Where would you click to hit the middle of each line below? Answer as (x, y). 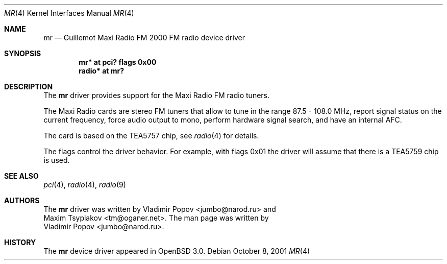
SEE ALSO (21, 176)
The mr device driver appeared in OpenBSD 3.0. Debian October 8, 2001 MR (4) (177, 251)
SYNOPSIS (23, 53)
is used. (57, 160)
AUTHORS (22, 200)
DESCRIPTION (29, 87)
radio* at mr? (102, 71)
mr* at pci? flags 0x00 (118, 62)
